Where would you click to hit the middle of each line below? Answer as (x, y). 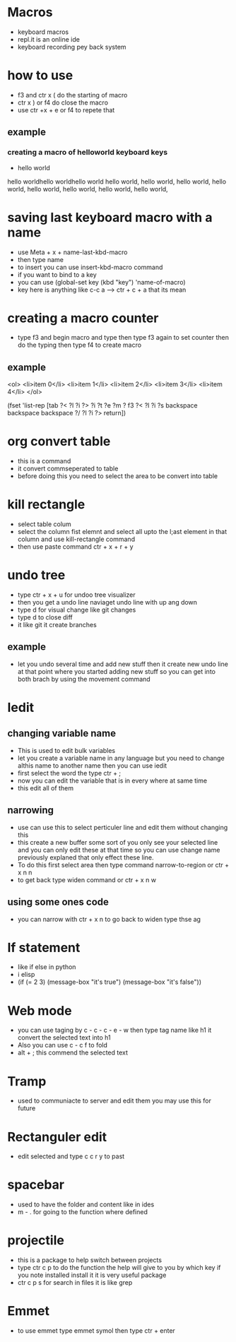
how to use (40, 76)
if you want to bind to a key (57, 274)
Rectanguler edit (57, 1137)
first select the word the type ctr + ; (69, 773)
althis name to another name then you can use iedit (92, 765)
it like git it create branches (57, 625)
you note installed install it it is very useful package (92, 1275)
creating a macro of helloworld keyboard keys (88, 153)
